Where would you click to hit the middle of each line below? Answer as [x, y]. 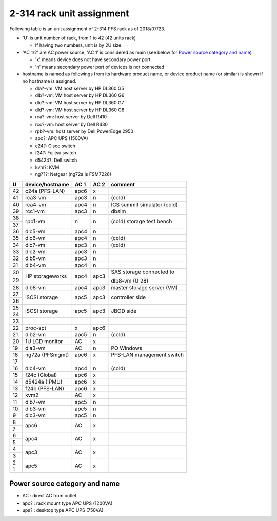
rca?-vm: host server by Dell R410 [71, 117]
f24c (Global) [41, 375]
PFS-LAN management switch [147, 355]
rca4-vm [35, 204]
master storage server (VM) [144, 287]
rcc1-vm [35, 211]
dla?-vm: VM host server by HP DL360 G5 [80, 88]
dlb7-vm [35, 402]
